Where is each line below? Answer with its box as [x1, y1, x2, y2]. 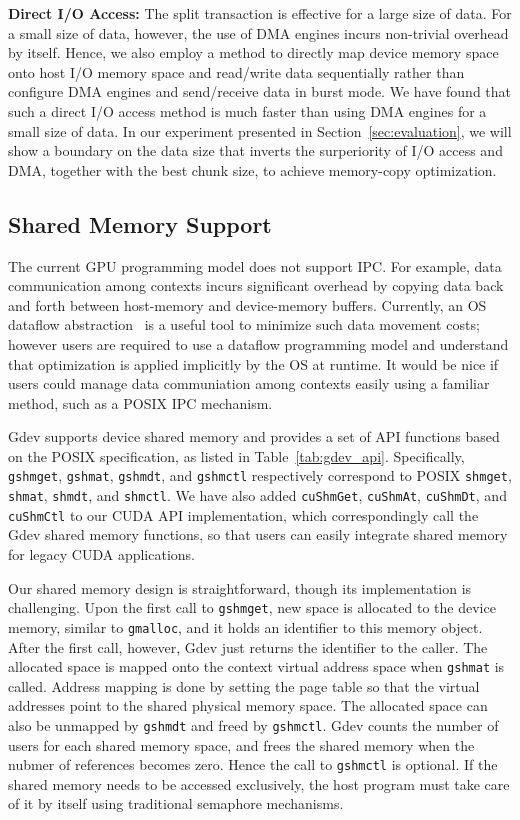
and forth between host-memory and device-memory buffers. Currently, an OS [8, 294, 487, 315]
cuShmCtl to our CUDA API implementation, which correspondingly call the [8, 504, 479, 525]
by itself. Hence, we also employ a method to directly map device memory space [8, 42, 499, 63]
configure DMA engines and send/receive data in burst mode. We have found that [8, 81, 512, 102]
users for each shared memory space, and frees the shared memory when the [8, 734, 475, 755]
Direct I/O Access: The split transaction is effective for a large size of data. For [8, 3, 512, 23]
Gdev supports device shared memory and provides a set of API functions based [8, 426, 500, 447]
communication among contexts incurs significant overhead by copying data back [8, 275, 504, 296]
